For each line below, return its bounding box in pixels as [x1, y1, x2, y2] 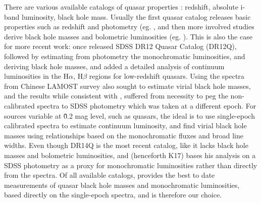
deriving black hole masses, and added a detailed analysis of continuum [4, 61, 225, 71]
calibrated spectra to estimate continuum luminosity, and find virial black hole [4, 120, 247, 131]
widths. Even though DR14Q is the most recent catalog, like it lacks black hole [4, 140, 248, 150]
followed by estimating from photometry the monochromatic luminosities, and [4, 50, 245, 61]
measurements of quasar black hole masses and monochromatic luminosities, [4, 179, 240, 190]
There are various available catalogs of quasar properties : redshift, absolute [4, 2, 238, 12]
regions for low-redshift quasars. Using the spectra [89, 71, 244, 81]
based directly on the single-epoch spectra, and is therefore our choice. [4, 189, 222, 200]
